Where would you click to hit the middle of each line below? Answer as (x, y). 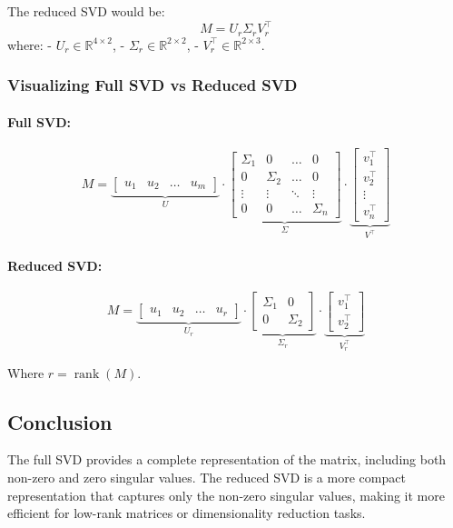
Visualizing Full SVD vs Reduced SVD (153, 85)
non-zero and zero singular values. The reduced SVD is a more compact (207, 478)
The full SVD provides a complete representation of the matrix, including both (227, 459)
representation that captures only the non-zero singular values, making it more (226, 495)
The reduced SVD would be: (86, 11)
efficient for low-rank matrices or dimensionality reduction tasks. (187, 513)
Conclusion (60, 421)
